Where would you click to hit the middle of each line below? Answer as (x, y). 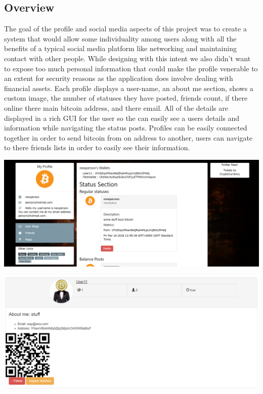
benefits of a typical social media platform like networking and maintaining (120, 48)
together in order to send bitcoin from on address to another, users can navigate (128, 137)
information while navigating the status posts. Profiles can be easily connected (126, 128)
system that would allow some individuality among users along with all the (120, 38)
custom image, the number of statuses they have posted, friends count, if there (126, 98)
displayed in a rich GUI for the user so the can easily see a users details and (122, 118)
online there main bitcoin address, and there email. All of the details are (116, 107)
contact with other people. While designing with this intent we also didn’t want (127, 58)
